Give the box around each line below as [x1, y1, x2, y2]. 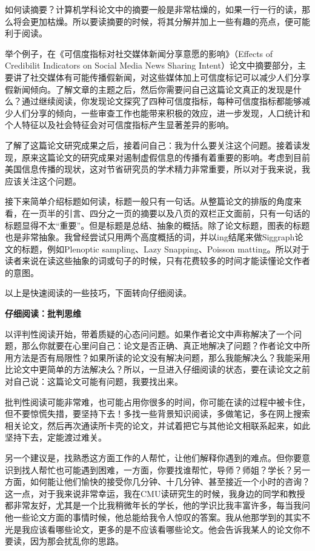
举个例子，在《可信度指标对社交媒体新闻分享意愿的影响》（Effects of [5, 47, 273, 59]
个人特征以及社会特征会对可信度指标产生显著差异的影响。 [5, 118, 234, 131]
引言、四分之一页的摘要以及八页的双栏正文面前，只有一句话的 [64, 206, 310, 219]
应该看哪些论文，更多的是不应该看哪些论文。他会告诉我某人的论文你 [30, 522, 302, 535]
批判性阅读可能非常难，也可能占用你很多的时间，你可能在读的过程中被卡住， [5, 395, 310, 408]
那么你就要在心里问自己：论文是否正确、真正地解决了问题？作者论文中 [21, 339, 302, 352]
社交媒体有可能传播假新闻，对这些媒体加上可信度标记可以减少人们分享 [30, 70, 310, 83]
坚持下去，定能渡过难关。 [5, 431, 107, 444]
